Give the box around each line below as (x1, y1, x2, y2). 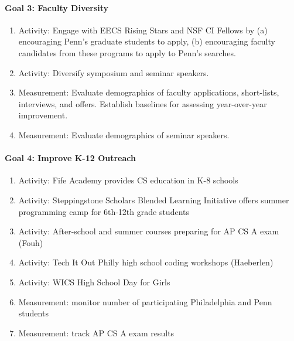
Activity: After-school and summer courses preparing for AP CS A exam (18, 225, 279, 237)
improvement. (18, 109, 68, 121)
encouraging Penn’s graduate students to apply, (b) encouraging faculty (18, 35, 275, 47)
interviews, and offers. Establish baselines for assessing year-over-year (18, 97, 267, 110)
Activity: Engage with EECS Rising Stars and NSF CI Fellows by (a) (18, 23, 268, 36)
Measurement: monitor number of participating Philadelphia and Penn (18, 295, 272, 308)
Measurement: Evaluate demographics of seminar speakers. (18, 128, 230, 141)
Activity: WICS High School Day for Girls (18, 275, 170, 288)
